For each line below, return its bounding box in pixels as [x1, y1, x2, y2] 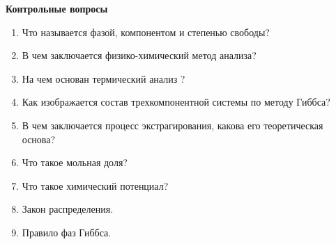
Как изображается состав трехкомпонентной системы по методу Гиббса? [22, 95, 330, 109]
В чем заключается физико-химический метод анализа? [22, 48, 257, 63]
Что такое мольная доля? [22, 155, 128, 170]
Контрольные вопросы [6, 1, 108, 15]
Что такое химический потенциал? [22, 178, 169, 193]
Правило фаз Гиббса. [22, 225, 112, 239]
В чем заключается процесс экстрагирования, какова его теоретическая [22, 117, 323, 132]
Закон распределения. [22, 202, 114, 216]
